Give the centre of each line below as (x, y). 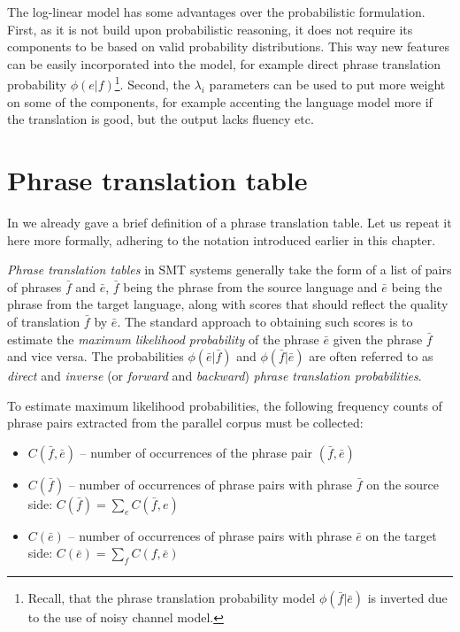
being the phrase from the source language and (250, 286)
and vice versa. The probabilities (96, 356)
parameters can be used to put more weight (327, 85)
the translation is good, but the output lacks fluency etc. (161, 119)
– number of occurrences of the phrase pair (196, 452)
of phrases (34, 286)
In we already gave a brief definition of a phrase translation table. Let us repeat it (230, 222)
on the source (402, 484)
